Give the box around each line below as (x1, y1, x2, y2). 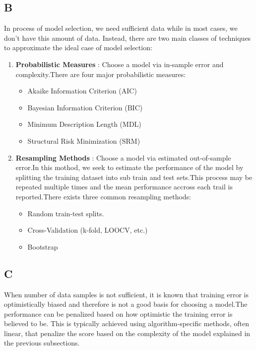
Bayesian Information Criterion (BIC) (27, 102, 143, 112)
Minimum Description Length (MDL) (27, 119, 141, 129)
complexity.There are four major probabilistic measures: (15, 69, 186, 79)
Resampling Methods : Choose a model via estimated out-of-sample (15, 152, 231, 163)
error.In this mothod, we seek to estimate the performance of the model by (15, 162, 244, 173)
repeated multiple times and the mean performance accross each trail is (15, 181, 233, 192)
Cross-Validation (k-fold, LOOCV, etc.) (27, 225, 148, 235)
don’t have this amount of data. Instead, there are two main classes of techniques (4, 32, 251, 43)
